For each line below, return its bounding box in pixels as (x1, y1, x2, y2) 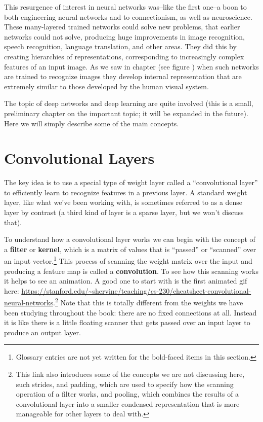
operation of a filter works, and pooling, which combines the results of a (16, 389, 239, 399)
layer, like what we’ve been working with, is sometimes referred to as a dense (4, 197, 243, 207)
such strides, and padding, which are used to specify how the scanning (16, 378, 234, 389)
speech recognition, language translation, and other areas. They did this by (4, 41, 237, 52)
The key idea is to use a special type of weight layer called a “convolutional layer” (4, 177, 258, 188)
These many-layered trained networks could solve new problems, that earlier (4, 21, 240, 32)
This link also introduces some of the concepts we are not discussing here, (16, 369, 245, 379)
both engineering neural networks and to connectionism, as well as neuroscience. (4, 11, 252, 22)
